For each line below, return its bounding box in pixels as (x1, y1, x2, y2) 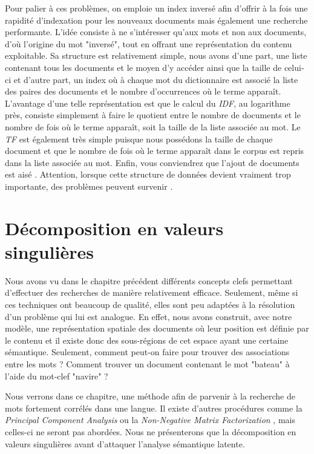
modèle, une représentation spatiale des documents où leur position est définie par (5, 322, 309, 335)
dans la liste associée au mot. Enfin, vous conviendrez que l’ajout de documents (5, 156, 299, 169)
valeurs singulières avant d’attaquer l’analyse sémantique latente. (5, 437, 245, 450)
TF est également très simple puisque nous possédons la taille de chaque (5, 132, 273, 145)
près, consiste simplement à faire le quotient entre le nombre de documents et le (5, 108, 301, 121)
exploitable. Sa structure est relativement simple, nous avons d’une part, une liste (5, 49, 307, 62)
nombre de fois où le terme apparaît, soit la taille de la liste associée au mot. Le (5, 120, 301, 133)
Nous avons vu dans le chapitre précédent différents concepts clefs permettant (5, 274, 293, 287)
